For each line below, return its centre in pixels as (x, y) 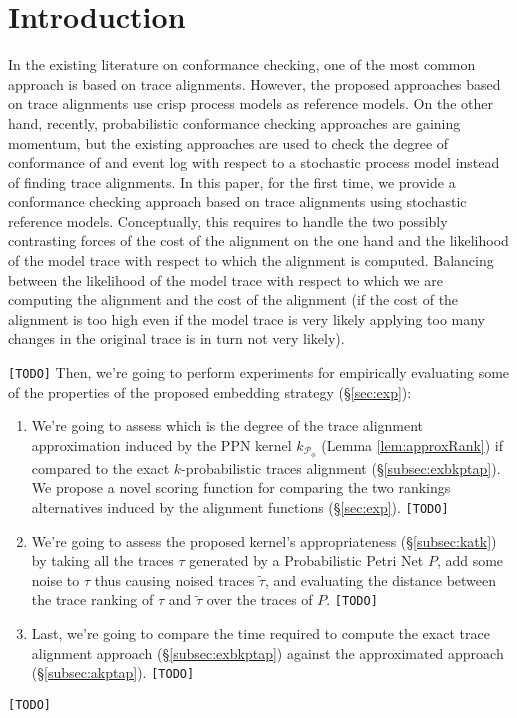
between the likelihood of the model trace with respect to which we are (225, 279)
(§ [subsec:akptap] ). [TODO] (113, 672)
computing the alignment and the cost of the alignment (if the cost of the (233, 299)
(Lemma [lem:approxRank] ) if (412, 444)
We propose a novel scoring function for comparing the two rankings (241, 487)
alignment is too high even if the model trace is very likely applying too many (247, 318)
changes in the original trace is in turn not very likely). (176, 338)
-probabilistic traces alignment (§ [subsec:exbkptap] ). (341, 467)
